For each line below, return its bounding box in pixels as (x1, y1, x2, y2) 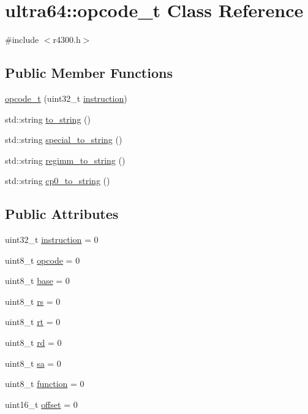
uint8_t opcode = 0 (5, 253, 80, 266)
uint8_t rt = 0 (5, 315, 61, 328)
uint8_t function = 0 (5, 377, 85, 390)
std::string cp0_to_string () (5, 174, 110, 187)
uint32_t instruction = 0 (5, 233, 99, 246)
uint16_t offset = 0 (5, 397, 78, 410)
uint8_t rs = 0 (5, 294, 61, 307)
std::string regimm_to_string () (5, 153, 126, 166)
